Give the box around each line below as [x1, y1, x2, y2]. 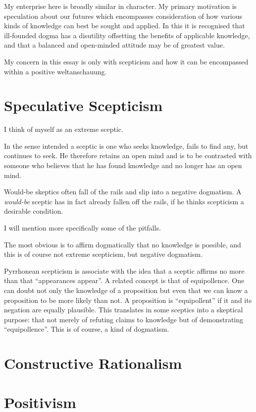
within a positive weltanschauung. [4, 66, 107, 76]
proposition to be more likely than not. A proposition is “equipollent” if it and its [4, 294, 252, 305]
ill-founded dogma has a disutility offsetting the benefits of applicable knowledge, [4, 30, 250, 40]
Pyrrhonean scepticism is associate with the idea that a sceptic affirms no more [4, 265, 245, 276]
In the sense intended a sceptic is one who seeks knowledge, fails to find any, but [4, 140, 249, 151]
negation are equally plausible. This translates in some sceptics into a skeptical [4, 304, 243, 315]
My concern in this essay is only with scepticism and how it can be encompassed [4, 56, 249, 66]
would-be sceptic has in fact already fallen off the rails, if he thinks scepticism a [4, 196, 244, 206]
